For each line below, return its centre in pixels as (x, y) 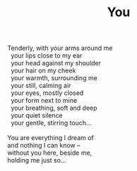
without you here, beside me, (50, 153)
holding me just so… (37, 160)
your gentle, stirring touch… (51, 123)
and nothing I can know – (44, 146)
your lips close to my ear (46, 56)
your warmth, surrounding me (54, 78)
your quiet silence (37, 115)
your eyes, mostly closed (47, 93)
